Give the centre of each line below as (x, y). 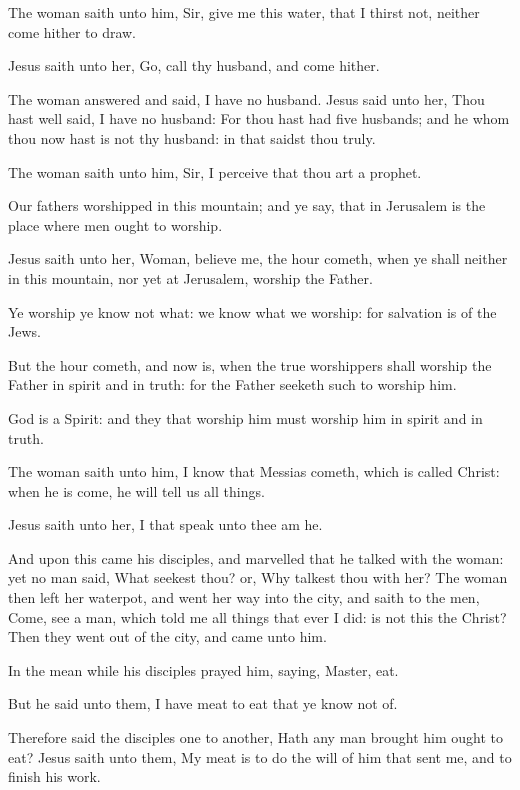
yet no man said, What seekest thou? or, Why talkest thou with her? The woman (258, 577)
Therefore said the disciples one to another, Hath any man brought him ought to (256, 737)
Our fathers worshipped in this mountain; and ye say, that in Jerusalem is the (247, 205)
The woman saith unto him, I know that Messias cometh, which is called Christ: (254, 471)
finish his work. (54, 776)
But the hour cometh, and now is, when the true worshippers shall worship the (250, 364)
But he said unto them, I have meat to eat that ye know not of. (203, 703)
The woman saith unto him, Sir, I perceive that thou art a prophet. (215, 171)
